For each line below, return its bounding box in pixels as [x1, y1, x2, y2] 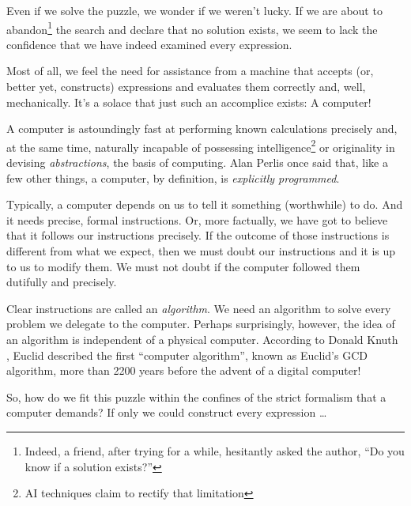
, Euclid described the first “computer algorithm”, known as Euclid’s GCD [6, 346, 368, 363]
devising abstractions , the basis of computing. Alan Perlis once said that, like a [6, 154, 388, 171]
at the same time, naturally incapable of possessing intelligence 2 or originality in [6, 136, 395, 155]
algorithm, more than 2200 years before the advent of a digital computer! [6, 362, 361, 379]
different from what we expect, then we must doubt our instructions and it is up [6, 243, 396, 259]
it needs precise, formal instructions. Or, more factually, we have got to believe [6, 211, 388, 228]
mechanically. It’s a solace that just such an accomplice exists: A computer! [6, 93, 371, 110]
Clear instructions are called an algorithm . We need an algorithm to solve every [6, 300, 391, 316]
